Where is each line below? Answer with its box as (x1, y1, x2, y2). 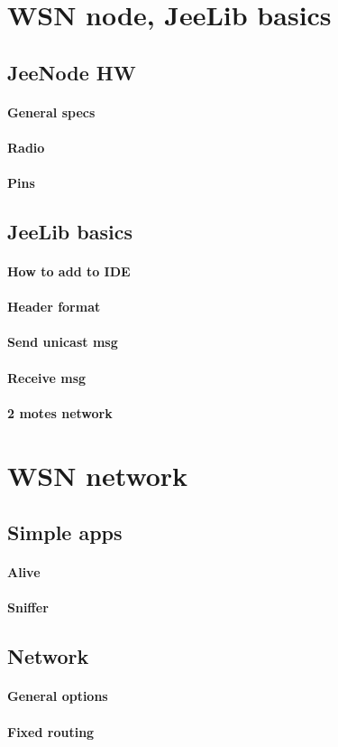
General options (7, 686, 108, 705)
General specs (7, 102, 96, 121)
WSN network (7, 456, 188, 493)
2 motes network (7, 403, 113, 422)
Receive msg (7, 368, 87, 387)
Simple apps (7, 518, 123, 546)
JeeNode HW (7, 58, 136, 86)
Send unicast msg (7, 332, 118, 351)
